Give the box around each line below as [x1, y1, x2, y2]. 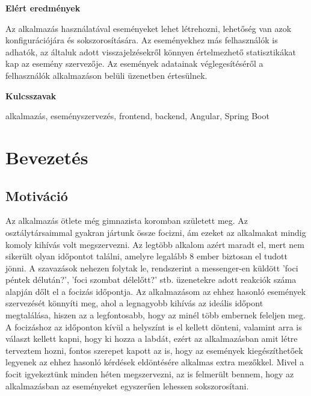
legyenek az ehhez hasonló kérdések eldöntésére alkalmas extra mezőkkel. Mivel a [5, 356, 304, 368]
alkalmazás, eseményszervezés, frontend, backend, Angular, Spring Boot [5, 110, 269, 122]
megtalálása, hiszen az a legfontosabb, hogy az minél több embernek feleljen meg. [5, 309, 306, 321]
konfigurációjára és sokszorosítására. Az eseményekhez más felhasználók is [5, 34, 278, 46]
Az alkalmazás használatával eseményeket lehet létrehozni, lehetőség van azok [5, 22, 292, 34]
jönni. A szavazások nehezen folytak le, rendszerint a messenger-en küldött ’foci [5, 261, 298, 274]
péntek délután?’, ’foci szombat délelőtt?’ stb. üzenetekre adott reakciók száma [5, 273, 297, 286]
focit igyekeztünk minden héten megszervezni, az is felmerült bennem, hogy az [5, 368, 294, 380]
